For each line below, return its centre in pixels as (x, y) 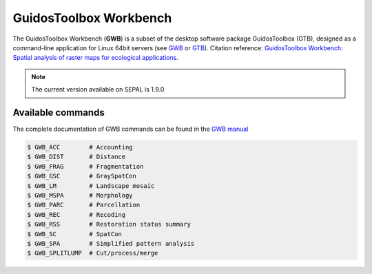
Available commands (59, 113)
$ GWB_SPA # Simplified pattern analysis (111, 243)
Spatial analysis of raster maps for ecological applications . (95, 58)
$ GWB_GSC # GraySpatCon (82, 176)
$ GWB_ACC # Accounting (80, 147)
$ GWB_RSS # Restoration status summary (109, 224)
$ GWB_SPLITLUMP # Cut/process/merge (93, 253)
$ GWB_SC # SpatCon (74, 234)
